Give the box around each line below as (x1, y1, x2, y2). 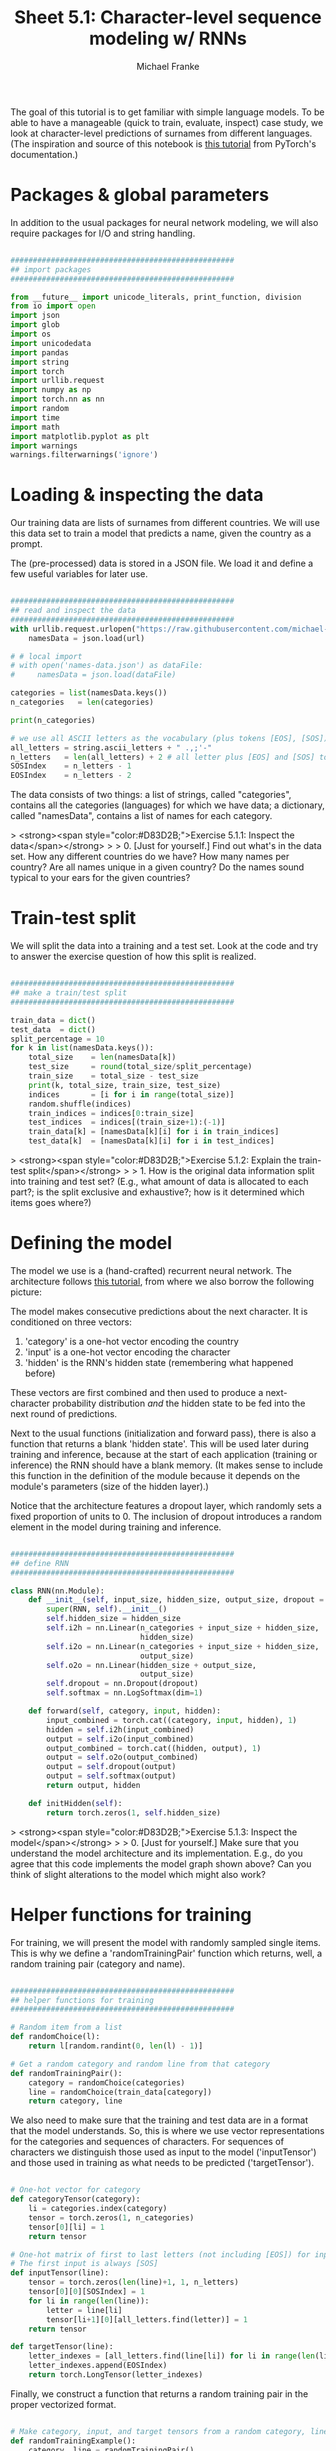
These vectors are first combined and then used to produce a (10, 1386, 264, 1398)
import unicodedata (10, 338, 92, 348)
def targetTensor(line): (10, 2342, 114, 2352)
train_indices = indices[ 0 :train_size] (28, 1108, 195, 1118)
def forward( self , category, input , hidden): (28, 1706, 222, 1716)
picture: (10, 1286, 43, 1298)
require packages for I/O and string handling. (10, 227, 196, 239)
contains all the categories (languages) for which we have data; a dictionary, (10, 799, 325, 811)
